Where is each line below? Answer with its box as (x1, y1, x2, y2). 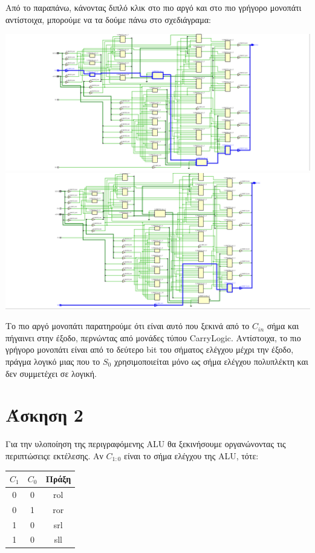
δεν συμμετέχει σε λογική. (5, 367, 97, 379)
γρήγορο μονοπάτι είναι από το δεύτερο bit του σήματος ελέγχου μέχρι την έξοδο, (5, 343, 294, 356)
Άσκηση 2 (5, 402, 83, 427)
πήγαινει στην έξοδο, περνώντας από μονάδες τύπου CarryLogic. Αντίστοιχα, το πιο (5, 331, 301, 344)
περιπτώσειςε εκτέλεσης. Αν (5, 449, 103, 462)
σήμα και (267, 319, 299, 332)
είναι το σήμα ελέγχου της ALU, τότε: (124, 449, 259, 462)
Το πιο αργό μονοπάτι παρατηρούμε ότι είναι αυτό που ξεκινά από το (5, 319, 250, 332)
